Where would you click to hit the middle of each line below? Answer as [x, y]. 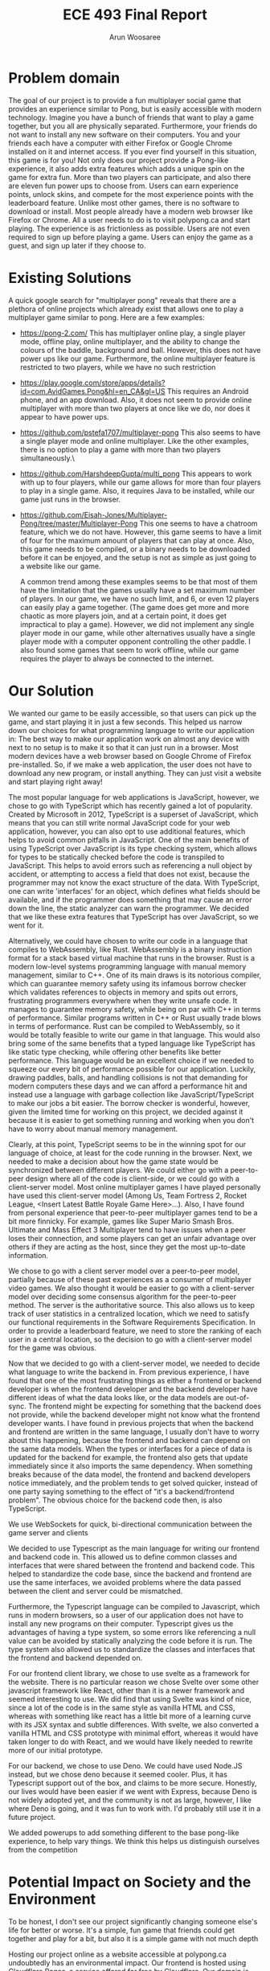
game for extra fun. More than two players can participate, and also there [130, 177]
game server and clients [48, 1532]
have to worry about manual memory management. [93, 1129]
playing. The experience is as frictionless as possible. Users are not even [129, 228]
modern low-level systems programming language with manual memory [127, 966]
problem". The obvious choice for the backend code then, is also [115, 1500]
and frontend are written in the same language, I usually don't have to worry [134, 1432]
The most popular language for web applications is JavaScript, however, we [134, 797]
